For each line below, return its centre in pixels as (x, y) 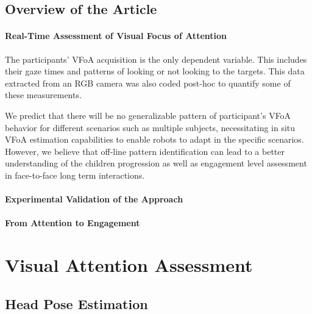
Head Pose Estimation (76, 303)
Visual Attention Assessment (129, 265)
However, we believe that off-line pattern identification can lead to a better (145, 151)
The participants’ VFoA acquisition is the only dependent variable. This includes (156, 59)
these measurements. (43, 95)
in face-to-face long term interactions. (75, 175)
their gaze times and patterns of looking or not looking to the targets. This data (155, 71)
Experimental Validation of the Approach (94, 199)
